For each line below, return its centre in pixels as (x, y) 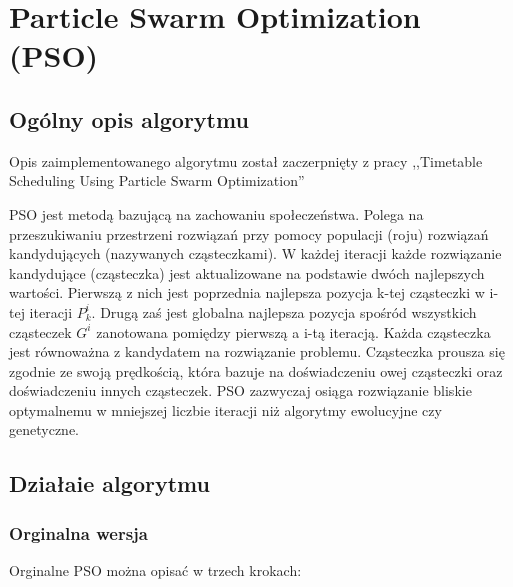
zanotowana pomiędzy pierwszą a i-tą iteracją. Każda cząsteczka (293, 331)
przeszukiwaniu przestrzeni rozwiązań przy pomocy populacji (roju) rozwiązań (249, 233)
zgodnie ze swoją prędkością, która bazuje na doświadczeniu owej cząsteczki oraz (256, 370)
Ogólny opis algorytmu (129, 118)
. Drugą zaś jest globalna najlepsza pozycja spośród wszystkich (284, 311)
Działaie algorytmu (109, 483)
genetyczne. (44, 429)
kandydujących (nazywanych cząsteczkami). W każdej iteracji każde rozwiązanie (255, 253)
